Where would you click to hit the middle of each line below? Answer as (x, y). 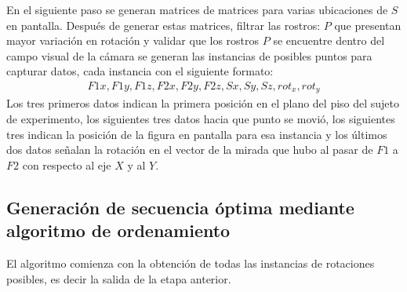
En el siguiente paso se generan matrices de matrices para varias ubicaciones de (197, 9)
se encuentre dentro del (329, 40)
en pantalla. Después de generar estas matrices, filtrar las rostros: (164, 25)
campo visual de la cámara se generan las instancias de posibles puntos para (189, 55)
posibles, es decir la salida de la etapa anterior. (119, 278)
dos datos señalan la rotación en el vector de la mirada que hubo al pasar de (190, 150)
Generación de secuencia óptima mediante (180, 207)
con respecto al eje (67, 164)
